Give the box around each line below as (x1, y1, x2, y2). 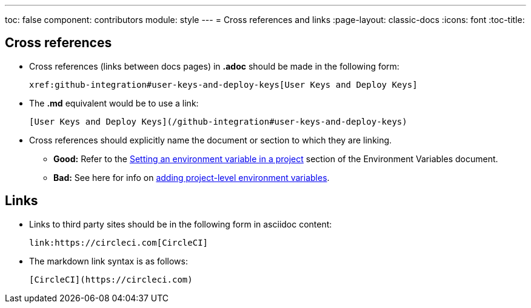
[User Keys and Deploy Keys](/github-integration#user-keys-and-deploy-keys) (29, 116, 407, 126)
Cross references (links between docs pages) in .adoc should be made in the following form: (29, 61, 399, 71)
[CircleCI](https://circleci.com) (29, 274, 193, 284)
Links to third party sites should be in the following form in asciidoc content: (29, 218, 332, 229)
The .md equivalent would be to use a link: (29, 97, 199, 108)
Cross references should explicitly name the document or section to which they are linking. (29, 134, 392, 145)
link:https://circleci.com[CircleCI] (29, 237, 209, 247)
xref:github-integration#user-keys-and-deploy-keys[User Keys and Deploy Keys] (29, 79, 418, 90)
